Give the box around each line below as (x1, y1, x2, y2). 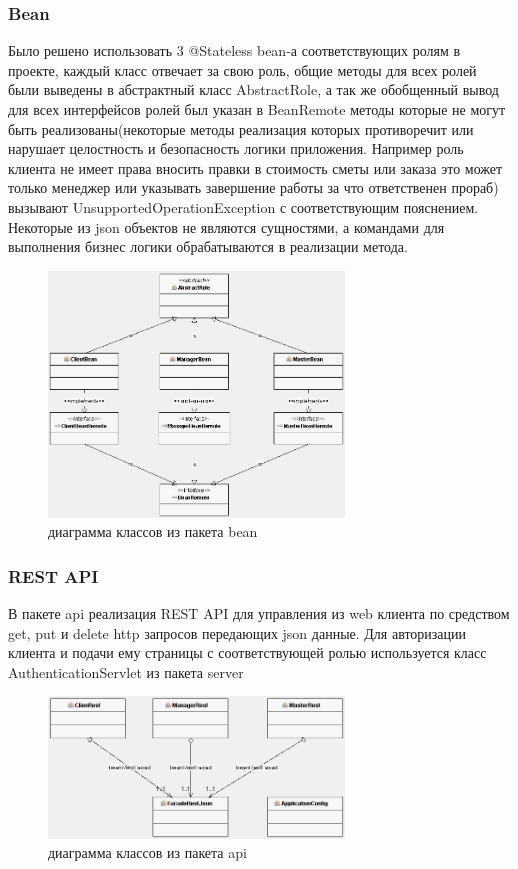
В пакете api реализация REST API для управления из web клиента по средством (8, 602, 510, 623)
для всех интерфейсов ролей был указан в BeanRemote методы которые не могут (8, 99, 506, 119)
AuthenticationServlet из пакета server (8, 661, 244, 682)
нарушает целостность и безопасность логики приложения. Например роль (8, 138, 464, 159)
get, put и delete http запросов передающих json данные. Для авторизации (8, 622, 467, 643)
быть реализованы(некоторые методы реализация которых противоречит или (8, 118, 474, 139)
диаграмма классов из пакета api (48, 842, 247, 863)
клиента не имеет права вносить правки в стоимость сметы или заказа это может (8, 157, 503, 178)
